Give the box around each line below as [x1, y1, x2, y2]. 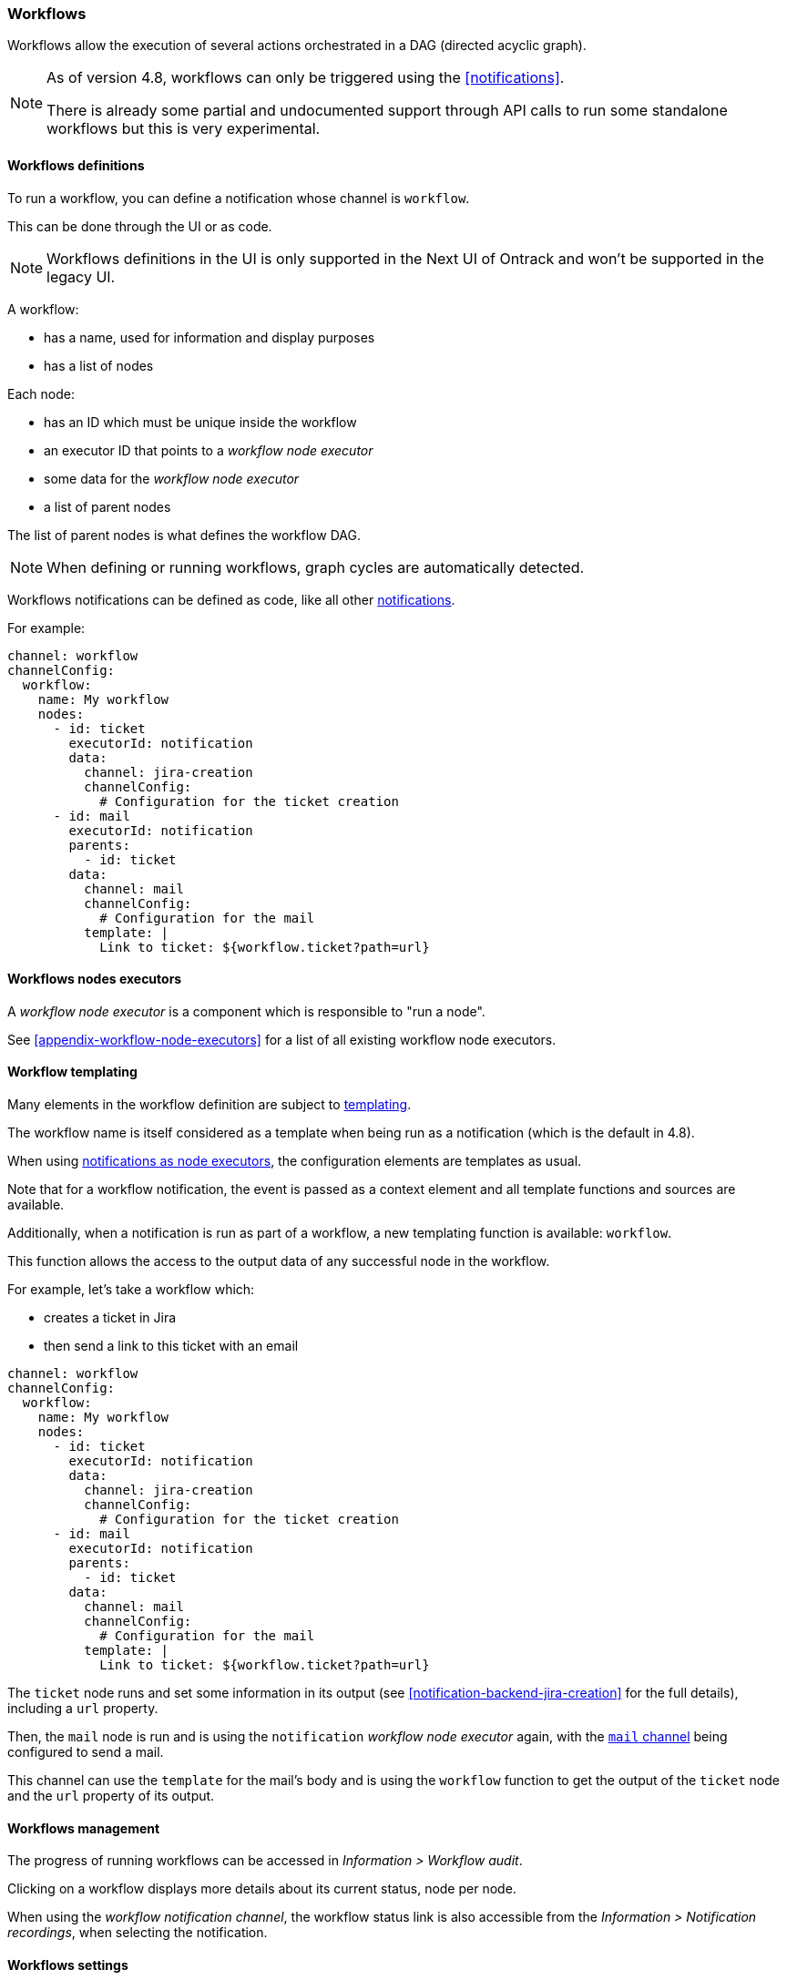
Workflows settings [7, 1956, 128, 1973]
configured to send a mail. [7, 1744, 164, 1761]
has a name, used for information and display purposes [44, 329, 375, 345]
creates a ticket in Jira [44, 1310, 177, 1326]
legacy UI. [46, 267, 116, 286]
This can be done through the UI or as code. [7, 218, 272, 234]
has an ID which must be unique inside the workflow [44, 413, 357, 430]
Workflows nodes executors [7, 971, 182, 987]
